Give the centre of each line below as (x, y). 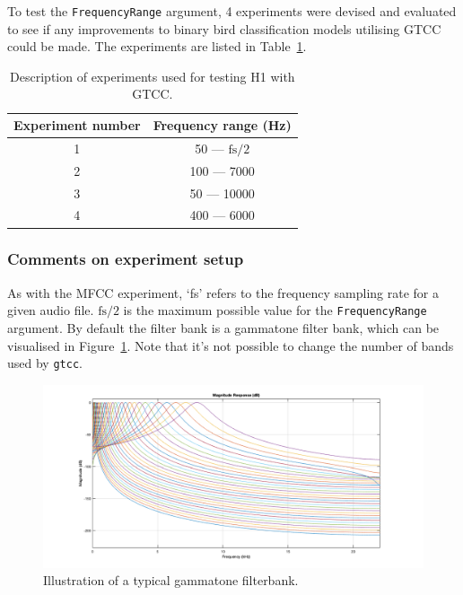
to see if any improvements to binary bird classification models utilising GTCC (224, 28)
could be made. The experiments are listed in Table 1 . (157, 46)
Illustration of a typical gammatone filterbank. (171, 580)
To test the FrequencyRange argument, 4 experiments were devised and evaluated (232, 11)
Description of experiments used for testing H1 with (153, 76)
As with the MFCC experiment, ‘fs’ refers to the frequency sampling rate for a (223, 292)
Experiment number (77, 125)
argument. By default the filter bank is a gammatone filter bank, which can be (223, 327)
